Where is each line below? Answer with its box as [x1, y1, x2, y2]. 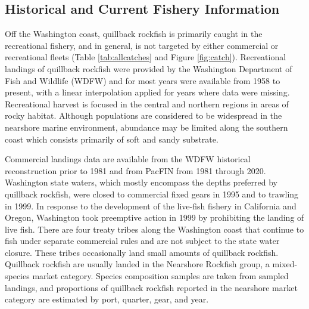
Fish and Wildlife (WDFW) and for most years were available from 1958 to [5, 74, 280, 86]
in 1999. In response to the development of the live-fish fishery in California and [5, 199, 296, 212]
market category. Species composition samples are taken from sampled [32, 270, 289, 282]
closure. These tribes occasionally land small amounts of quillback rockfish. [5, 246, 279, 258]
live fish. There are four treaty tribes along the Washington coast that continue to [5, 223, 304, 235]
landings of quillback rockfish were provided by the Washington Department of [5, 62, 292, 75]
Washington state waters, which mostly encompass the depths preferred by [5, 176, 278, 189]
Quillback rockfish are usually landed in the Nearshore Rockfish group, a [5, 258, 270, 270]
